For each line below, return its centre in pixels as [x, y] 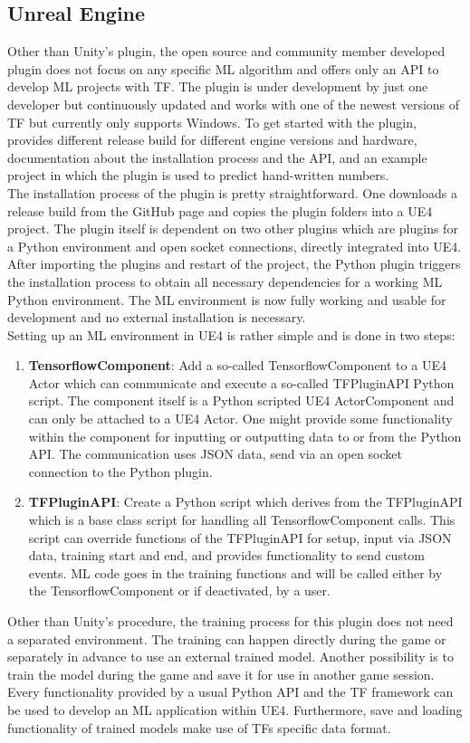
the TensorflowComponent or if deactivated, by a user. [179, 591]
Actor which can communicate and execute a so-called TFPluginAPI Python [241, 382]
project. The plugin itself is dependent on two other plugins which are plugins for [233, 229]
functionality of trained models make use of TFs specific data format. [199, 727]
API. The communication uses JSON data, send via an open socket [215, 454]
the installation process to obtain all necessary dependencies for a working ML [225, 281]
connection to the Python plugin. [120, 471]
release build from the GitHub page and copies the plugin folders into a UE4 [220, 210]
